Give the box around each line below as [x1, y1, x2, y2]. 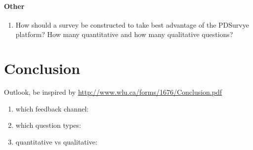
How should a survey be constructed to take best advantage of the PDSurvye [15, 19, 249, 30]
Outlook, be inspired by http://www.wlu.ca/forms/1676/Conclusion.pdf [4, 87, 222, 97]
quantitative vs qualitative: [15, 136, 97, 147]
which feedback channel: [15, 103, 89, 113]
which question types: [15, 120, 81, 130]
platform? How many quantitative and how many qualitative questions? [15, 29, 233, 39]
